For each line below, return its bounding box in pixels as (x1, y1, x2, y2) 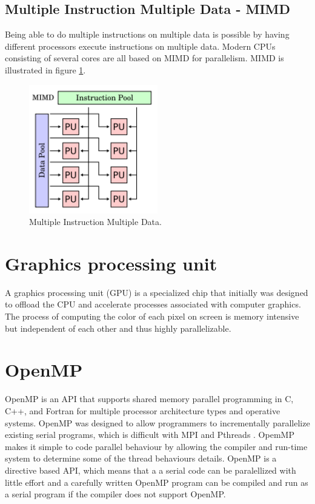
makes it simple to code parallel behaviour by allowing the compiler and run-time (5, 440, 308, 452)
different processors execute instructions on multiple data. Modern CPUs (5, 39, 276, 52)
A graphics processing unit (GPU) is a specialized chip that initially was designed (5, 286, 308, 298)
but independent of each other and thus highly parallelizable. (5, 321, 231, 334)
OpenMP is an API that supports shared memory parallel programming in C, (5, 392, 294, 405)
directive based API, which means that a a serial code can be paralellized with (5, 463, 296, 476)
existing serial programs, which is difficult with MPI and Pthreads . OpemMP (5, 428, 294, 441)
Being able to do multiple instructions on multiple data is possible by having (5, 28, 290, 41)
